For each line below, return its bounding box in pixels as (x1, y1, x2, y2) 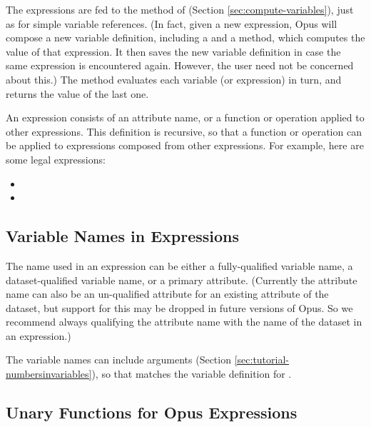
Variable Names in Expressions (6, 225, 240, 247)
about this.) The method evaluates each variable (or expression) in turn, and (6, 71, 342, 86)
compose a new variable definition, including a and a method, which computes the (6, 30, 365, 45)
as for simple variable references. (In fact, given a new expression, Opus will (6, 16, 337, 31)
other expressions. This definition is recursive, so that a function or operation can (6, 124, 362, 139)
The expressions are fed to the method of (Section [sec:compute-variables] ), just (6, 2, 354, 16)
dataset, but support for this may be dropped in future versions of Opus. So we (6, 300, 353, 315)
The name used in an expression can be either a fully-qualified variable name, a (6, 258, 353, 273)
